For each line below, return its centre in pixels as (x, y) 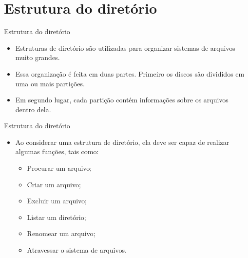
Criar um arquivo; (54, 184)
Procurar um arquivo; (59, 168)
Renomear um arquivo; (61, 233)
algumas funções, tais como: (57, 151)
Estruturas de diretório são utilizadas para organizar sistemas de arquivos (125, 48)
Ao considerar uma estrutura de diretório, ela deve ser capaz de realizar (122, 142)
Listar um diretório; (57, 217)
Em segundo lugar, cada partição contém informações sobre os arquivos (122, 100)
